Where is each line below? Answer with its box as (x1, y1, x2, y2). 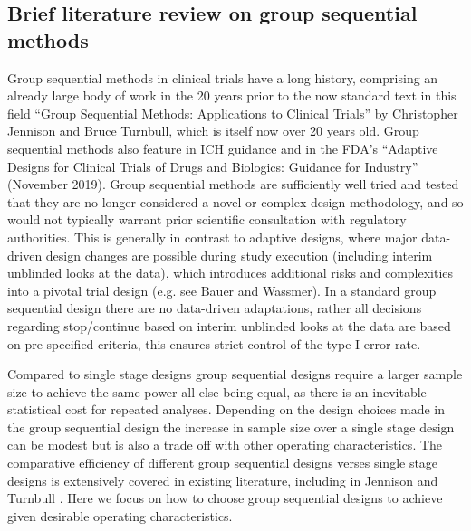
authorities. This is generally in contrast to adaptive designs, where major (7, 227, 418, 246)
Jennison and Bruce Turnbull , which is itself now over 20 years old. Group (7, 121, 419, 140)
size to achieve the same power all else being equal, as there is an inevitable (7, 382, 427, 401)
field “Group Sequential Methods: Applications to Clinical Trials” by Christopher (7, 103, 458, 122)
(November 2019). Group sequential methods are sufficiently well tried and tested (7, 175, 459, 194)
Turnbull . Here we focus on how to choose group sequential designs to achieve (7, 488, 443, 507)
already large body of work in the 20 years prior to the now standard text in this (7, 86, 457, 105)
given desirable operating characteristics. (7, 506, 233, 525)
